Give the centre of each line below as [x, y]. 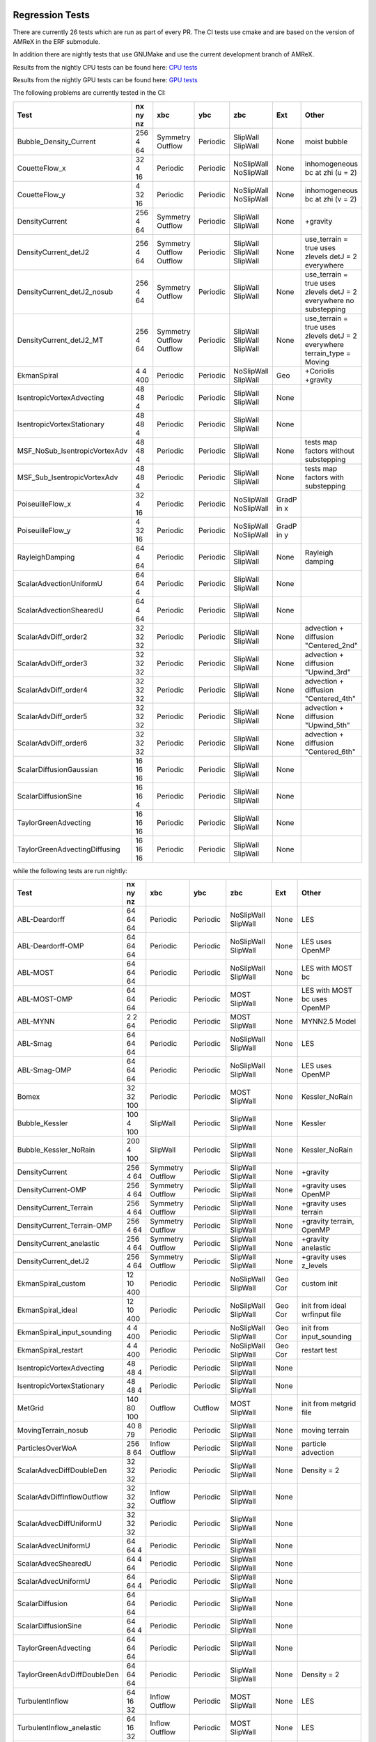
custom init [319, 1284]
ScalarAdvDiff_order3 [52, 663]
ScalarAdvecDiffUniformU [60, 1524]
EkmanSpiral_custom [52, 1284]
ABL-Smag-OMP [44, 1070]
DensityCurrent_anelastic [58, 1244]
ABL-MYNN [36, 1022]
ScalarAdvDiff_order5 [52, 716]
